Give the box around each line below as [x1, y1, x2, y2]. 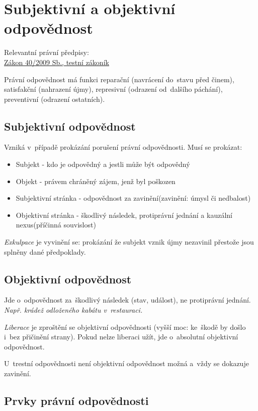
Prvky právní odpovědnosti [4, 392, 149, 408]
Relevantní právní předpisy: [4, 47, 89, 57]
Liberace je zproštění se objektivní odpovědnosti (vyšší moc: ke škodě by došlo [4, 321, 246, 332]
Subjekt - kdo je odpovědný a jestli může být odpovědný [16, 159, 190, 169]
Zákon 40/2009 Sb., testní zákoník [4, 56, 109, 67]
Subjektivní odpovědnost [4, 118, 136, 134]
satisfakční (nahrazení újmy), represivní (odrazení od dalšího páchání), [4, 84, 223, 94]
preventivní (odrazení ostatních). [4, 93, 105, 104]
